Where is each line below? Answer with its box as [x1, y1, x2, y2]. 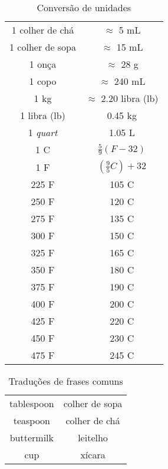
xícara [80, 448, 106, 461]
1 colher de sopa [9, 40, 77, 54]
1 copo [29, 74, 57, 88]
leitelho [78, 431, 108, 444]
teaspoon [13, 414, 50, 427]
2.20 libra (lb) [101, 91, 159, 105]
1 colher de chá [11, 23, 74, 37]
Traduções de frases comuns [8, 374, 123, 388]
